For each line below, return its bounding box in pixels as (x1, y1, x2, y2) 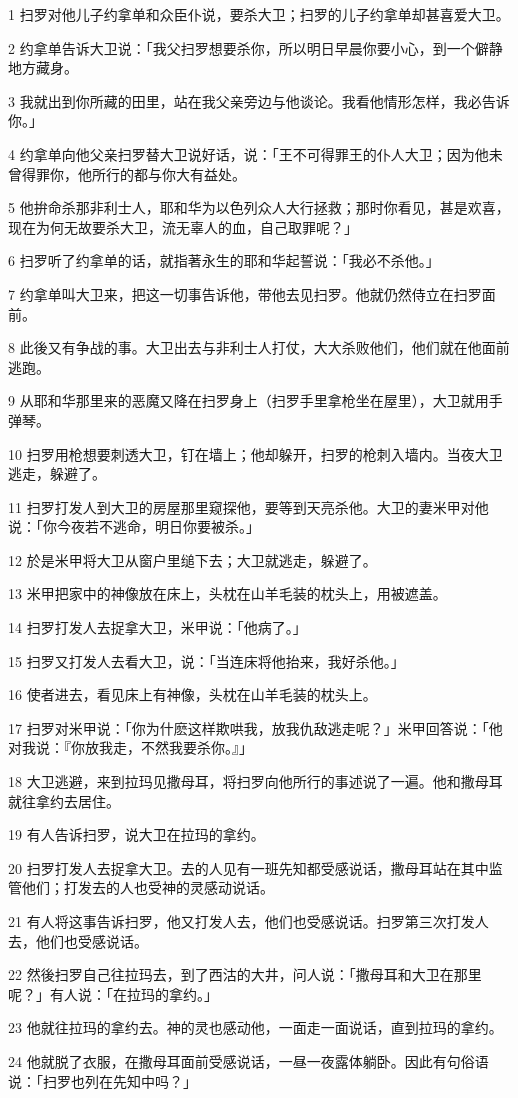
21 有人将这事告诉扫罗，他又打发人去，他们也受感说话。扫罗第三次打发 (8, 911, 475, 931)
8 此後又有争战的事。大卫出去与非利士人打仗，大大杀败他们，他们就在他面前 (8, 337, 510, 358)
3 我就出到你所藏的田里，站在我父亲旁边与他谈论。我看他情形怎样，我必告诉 (8, 90, 510, 111)
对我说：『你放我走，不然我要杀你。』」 (8, 737, 253, 758)
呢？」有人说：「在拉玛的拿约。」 (8, 983, 218, 1004)
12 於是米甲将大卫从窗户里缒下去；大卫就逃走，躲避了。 (8, 549, 377, 570)
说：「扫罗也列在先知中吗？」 (8, 1070, 197, 1091)
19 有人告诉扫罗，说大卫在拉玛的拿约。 (8, 824, 265, 845)
